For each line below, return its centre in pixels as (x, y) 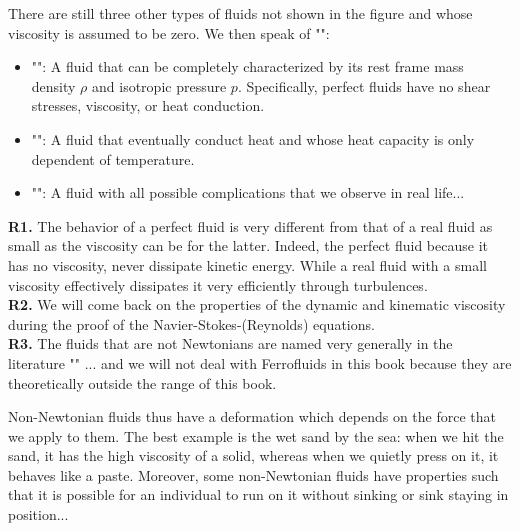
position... (38, 514)
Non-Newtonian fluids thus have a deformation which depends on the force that (252, 416)
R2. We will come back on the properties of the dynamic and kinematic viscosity (257, 304)
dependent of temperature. (113, 158)
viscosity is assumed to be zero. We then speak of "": (169, 32)
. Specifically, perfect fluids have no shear (364, 85)
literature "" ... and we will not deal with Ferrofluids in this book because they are (260, 362)
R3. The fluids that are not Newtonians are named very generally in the (230, 343)
